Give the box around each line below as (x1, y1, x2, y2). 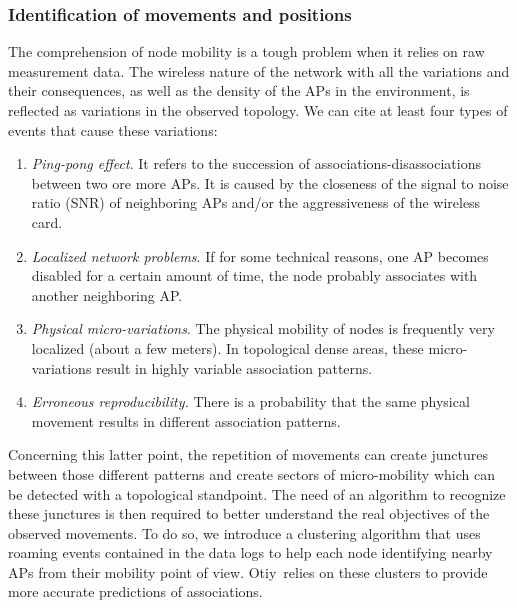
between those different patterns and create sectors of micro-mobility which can (8, 463, 495, 484)
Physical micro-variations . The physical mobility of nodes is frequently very (31, 318, 495, 339)
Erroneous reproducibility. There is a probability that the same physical (31, 391, 470, 412)
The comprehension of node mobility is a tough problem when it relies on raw (8, 41, 485, 62)
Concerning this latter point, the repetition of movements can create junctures (8, 444, 488, 465)
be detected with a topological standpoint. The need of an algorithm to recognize (8, 483, 506, 504)
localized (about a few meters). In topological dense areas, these (31, 337, 424, 358)
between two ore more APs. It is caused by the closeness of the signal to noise (31, 172, 509, 193)
